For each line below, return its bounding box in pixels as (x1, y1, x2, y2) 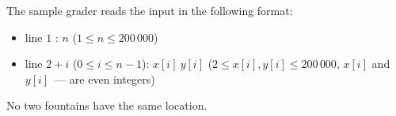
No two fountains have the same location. (6, 97, 208, 114)
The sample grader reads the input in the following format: (6, 2, 293, 18)
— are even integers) (55, 70, 155, 87)
